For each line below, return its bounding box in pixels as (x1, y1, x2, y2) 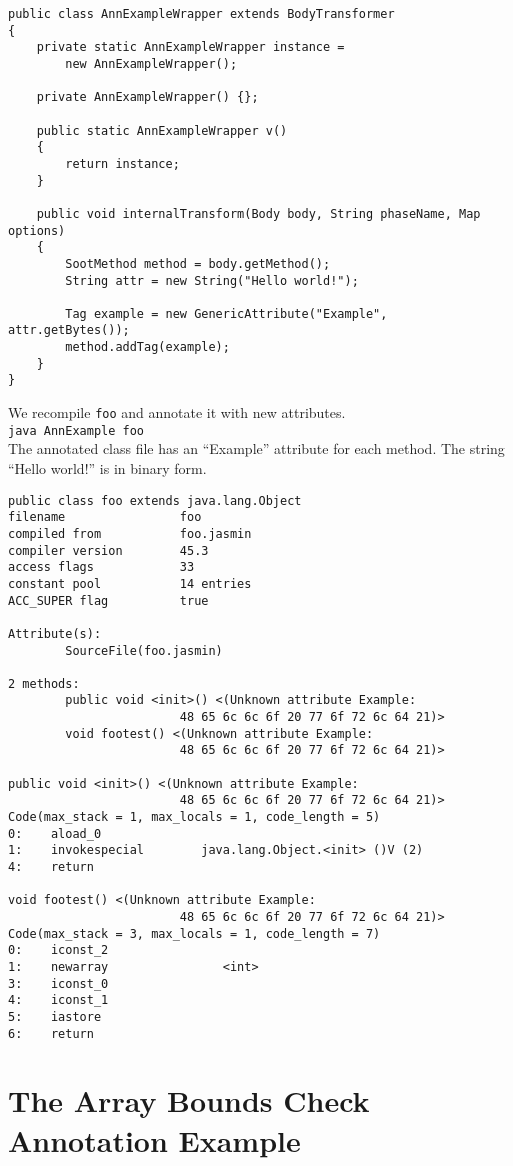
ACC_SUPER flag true (8, 593, 209, 608)
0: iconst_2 (8, 943, 109, 958)
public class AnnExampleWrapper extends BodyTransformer (8, 7, 395, 21)
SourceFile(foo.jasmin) (65, 643, 223, 658)
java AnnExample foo (8, 423, 145, 438)
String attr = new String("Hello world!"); (65, 273, 359, 288)
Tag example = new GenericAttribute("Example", (65, 306, 388, 321)
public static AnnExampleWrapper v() (36, 123, 288, 138)
